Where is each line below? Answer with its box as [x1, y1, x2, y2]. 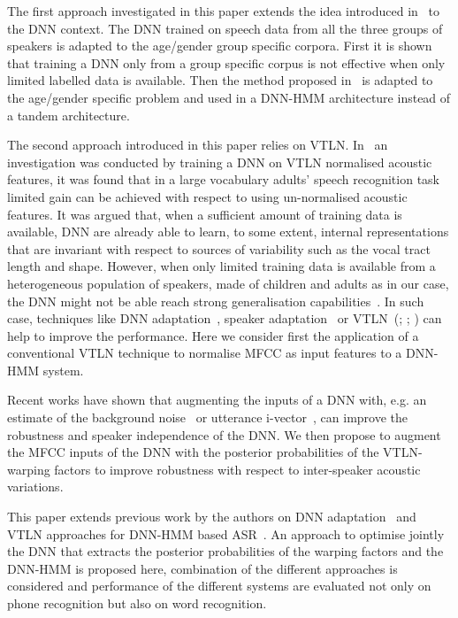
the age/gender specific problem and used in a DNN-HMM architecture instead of [7, 88, 451, 106]
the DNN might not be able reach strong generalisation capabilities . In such [7, 291, 424, 310]
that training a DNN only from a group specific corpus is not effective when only [7, 53, 446, 72]
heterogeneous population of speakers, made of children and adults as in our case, [7, 274, 449, 292]
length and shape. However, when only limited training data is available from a [7, 257, 436, 275]
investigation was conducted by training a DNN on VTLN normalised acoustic [7, 152, 432, 171]
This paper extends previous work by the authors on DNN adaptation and [7, 507, 416, 526]
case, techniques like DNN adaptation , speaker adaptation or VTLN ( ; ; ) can [7, 309, 442, 328]
